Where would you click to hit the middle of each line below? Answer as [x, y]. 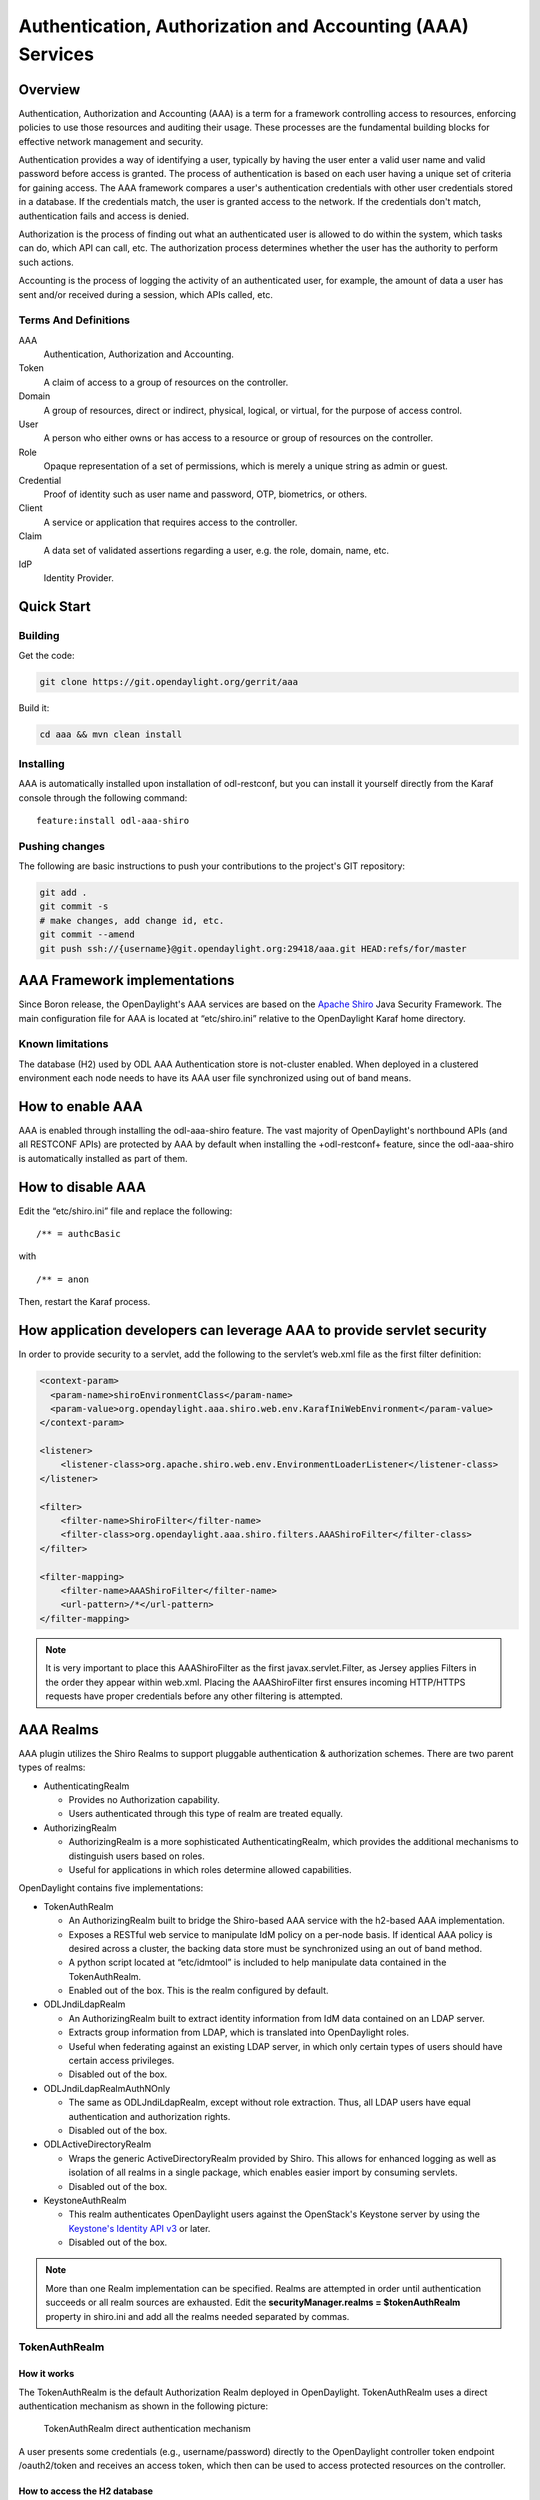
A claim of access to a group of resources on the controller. [166, 382]
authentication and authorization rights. [149, 2116]
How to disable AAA [82, 1186]
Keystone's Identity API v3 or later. [139, 2228]
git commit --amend [87, 934]
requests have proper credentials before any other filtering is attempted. [194, 1696]
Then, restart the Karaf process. [84, 1302]
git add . [63, 893]
